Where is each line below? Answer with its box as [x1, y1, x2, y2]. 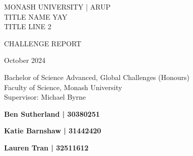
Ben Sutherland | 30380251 [4, 108, 100, 119]
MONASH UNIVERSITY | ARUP [4, 2, 111, 12]
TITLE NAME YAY [4, 11, 68, 22]
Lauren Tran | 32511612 [4, 142, 89, 152]
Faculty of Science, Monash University [4, 82, 122, 92]
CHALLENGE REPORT [4, 38, 82, 48]
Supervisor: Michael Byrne [4, 92, 86, 102]
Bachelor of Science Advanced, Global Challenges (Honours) [4, 71, 190, 82]
